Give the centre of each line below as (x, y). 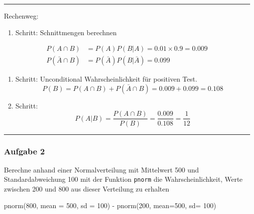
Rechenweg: (21, 16)
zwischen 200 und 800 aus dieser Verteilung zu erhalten (87, 188)
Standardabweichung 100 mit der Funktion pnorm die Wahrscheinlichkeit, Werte (123, 179)
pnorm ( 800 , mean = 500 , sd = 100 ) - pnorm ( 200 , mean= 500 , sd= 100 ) (110, 205)
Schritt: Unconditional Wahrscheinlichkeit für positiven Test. (106, 79)
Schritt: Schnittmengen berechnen (66, 32)
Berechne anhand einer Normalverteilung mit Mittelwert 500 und (102, 169)
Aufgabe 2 (24, 151)
